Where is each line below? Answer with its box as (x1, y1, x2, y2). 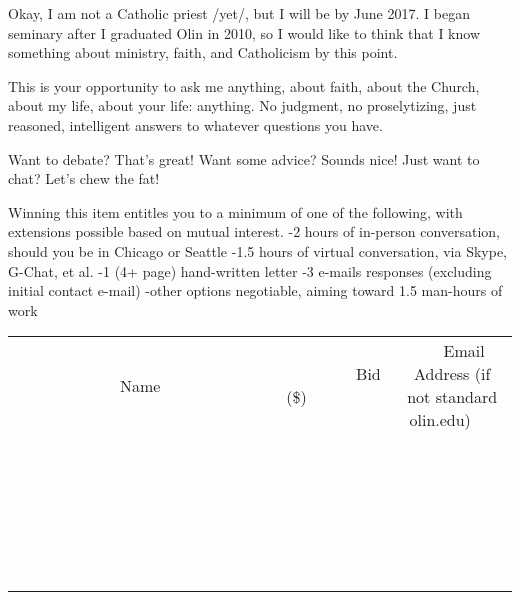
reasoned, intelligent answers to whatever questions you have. (8, 114, 383, 135)
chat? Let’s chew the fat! (8, 168, 160, 189)
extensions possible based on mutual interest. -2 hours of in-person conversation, (8, 221, 501, 242)
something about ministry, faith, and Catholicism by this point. (8, 42, 398, 63)
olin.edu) (409, 408, 471, 432)
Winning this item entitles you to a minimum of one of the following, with (8, 201, 463, 222)
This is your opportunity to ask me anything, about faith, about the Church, (8, 75, 480, 96)
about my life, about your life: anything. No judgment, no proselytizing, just (8, 95, 477, 116)
